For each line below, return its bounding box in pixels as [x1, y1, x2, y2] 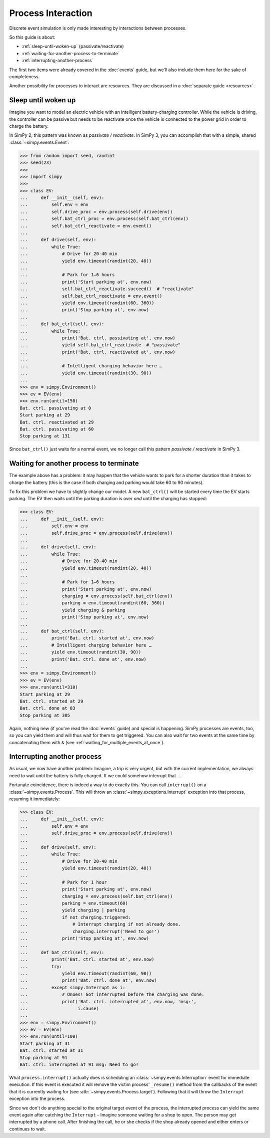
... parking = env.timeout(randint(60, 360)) [19, 600, 165, 606]
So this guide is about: [9, 34, 55, 40]
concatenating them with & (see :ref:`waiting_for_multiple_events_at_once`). [9, 739, 165, 745]
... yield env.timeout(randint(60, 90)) [19, 970, 152, 976]
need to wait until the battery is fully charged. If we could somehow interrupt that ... [9, 772, 181, 779]
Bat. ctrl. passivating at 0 [19, 405, 91, 411]
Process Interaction [9, 8, 92, 19]
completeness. [9, 73, 40, 80]
